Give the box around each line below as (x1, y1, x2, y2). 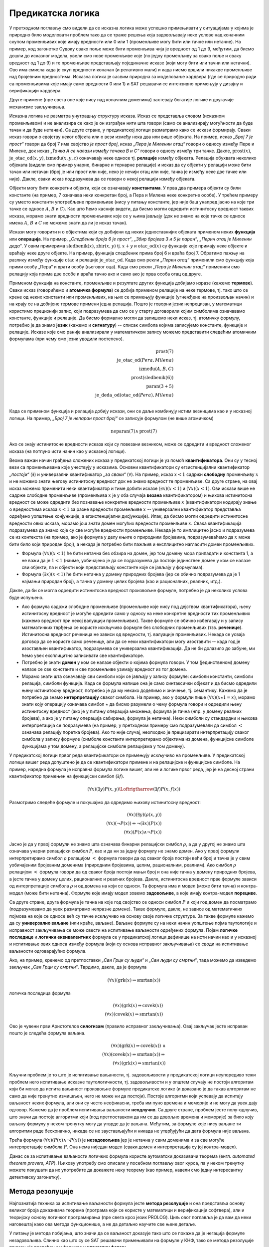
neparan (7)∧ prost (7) (110, 428, 157, 434)
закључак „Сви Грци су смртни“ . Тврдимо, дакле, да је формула (9, 964, 147, 970)
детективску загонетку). (9, 1174, 61, 1180)
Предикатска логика (9, 7, 100, 18)
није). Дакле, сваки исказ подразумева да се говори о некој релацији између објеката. (9, 176, 196, 182)
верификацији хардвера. (9, 88, 62, 94)
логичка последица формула (9, 990, 71, 996)
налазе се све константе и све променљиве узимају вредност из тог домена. (21, 666, 187, 672)
